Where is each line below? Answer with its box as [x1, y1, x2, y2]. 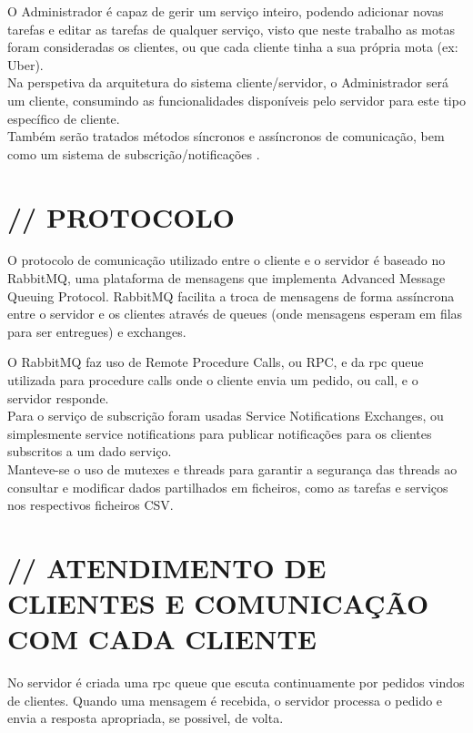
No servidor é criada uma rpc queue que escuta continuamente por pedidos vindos [7, 673, 465, 692]
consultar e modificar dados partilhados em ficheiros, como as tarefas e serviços [7, 477, 448, 496]
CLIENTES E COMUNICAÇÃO [7, 585, 429, 622]
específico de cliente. [7, 108, 120, 127]
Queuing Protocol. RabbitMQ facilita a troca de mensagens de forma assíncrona [7, 286, 455, 305]
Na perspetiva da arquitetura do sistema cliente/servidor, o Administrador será [7, 73, 448, 92]
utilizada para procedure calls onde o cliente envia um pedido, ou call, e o [7, 371, 418, 390]
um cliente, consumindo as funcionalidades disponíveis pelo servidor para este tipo [7, 90, 466, 109]
